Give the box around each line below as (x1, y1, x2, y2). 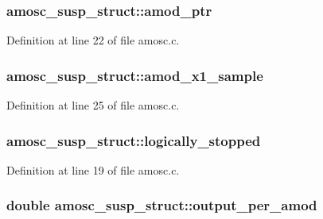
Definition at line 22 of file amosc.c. (6, 32, 180, 48)
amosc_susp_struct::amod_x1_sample (6, 65, 263, 85)
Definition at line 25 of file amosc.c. (6, 97, 180, 113)
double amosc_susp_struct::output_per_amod (6, 195, 317, 215)
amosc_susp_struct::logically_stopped (6, 130, 261, 150)
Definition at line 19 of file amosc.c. (6, 161, 180, 178)
